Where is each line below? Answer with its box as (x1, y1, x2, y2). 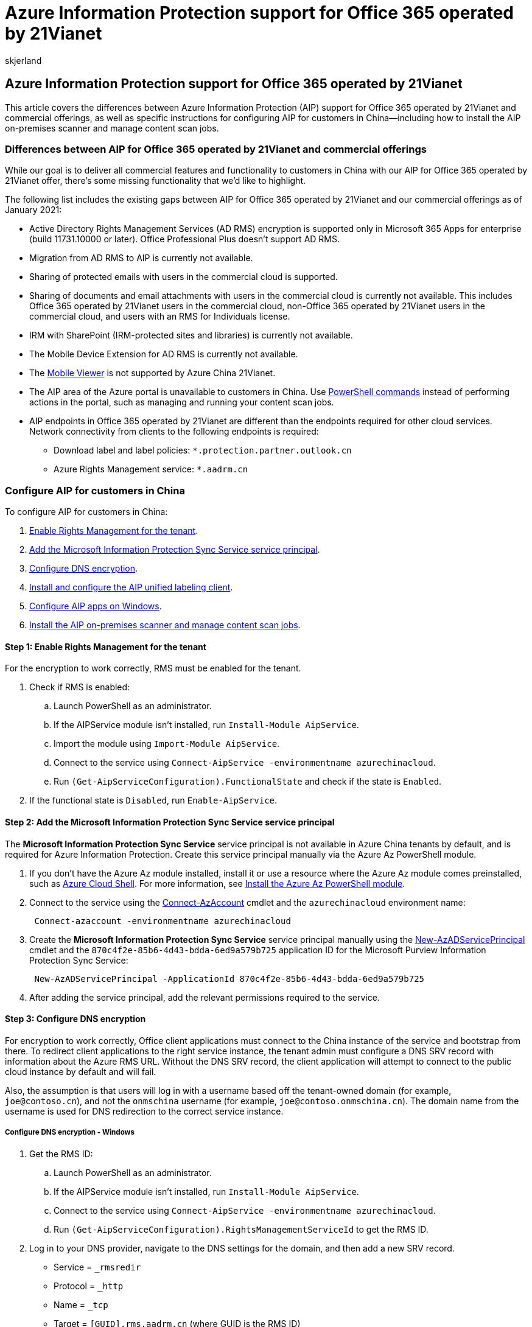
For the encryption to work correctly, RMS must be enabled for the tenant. (5, 663, 301, 674)
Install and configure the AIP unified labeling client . (29, 582, 233, 593)
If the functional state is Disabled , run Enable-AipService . (29, 795, 278, 806)
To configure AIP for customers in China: (5, 506, 168, 517)
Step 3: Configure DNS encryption (5, 1014, 146, 1024)
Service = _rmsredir (54, 1261, 141, 1272)
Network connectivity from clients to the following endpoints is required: (29, 426, 319, 437)
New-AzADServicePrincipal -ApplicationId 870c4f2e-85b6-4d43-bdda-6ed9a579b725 (34, 973, 425, 984)
